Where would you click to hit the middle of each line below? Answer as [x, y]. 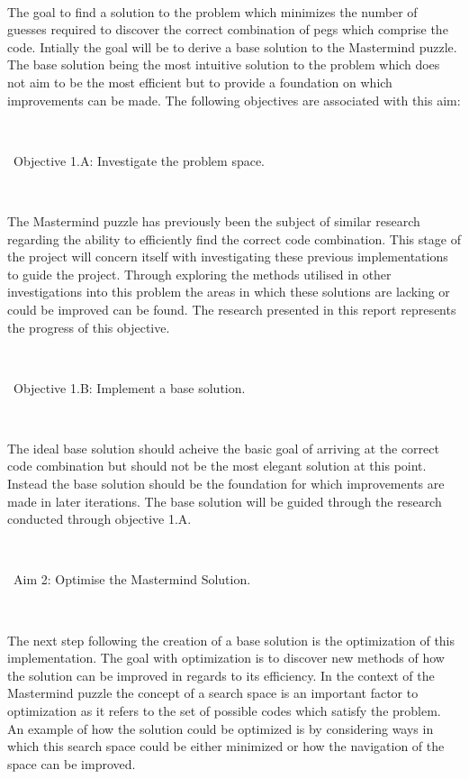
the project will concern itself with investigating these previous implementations [228, 257]
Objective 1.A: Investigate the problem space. [139, 160]
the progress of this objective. [89, 327]
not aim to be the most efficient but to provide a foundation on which [200, 82]
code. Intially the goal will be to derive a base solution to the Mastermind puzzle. [232, 46]
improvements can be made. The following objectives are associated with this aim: [234, 100]
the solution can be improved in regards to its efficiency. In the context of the [221, 675]
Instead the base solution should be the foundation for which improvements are [226, 484]
